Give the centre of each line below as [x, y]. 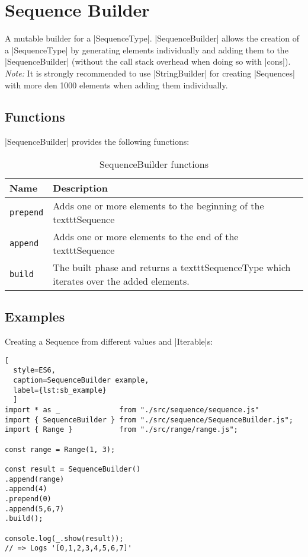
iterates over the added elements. [121, 281]
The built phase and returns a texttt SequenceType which [172, 267]
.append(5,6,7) [35, 509]
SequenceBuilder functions [154, 164]
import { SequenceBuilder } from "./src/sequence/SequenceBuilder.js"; [149, 420]
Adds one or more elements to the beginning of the [158, 205]
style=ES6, [34, 370]
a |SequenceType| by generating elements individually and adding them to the [147, 50]
